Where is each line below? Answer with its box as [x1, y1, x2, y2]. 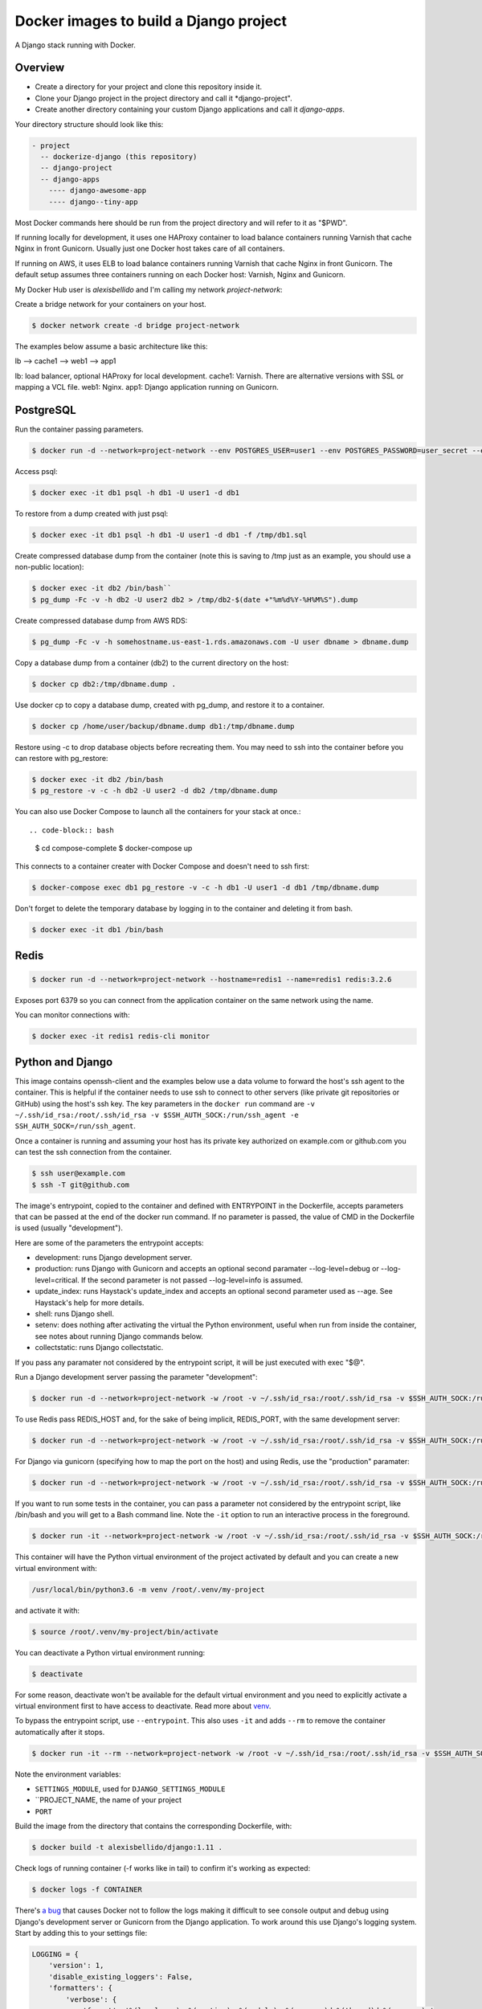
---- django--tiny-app [48, 197, 138, 207]
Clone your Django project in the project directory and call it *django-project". [35, 93, 292, 103]
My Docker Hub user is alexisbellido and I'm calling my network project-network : [14, 284, 283, 294]
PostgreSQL [14, 403, 76, 417]
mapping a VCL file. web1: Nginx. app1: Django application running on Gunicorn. [14, 383, 279, 392]
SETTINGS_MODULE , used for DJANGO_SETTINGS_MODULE [35, 1784, 226, 1794]
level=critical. [35, 1275, 80, 1285]
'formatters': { [48, 1983, 112, 1993]
